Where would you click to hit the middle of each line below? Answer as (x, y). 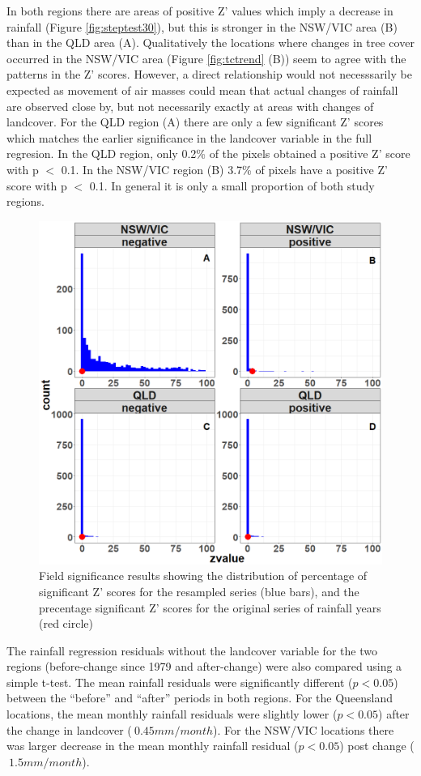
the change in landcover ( (69, 729)
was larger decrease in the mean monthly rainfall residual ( (153, 746)
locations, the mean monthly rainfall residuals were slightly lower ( (172, 714)
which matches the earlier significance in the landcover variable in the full (189, 137)
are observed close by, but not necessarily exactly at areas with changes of (190, 106)
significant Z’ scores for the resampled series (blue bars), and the (199, 591)
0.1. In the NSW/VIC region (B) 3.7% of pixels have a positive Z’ (224, 169)
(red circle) (66, 623)
